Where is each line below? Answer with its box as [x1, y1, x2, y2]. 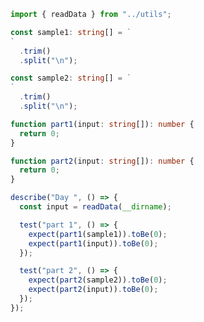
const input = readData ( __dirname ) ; [19, 202, 172, 212]
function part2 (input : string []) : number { [10, 156, 195, 166]
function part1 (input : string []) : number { [10, 119, 195, 129]
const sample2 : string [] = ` [10, 73, 132, 84]
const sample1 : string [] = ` [10, 27, 132, 37]
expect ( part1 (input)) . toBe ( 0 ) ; [28, 238, 159, 249]
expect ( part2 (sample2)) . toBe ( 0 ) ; [28, 275, 168, 285]
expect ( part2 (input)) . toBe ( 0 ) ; [28, 285, 159, 295]
